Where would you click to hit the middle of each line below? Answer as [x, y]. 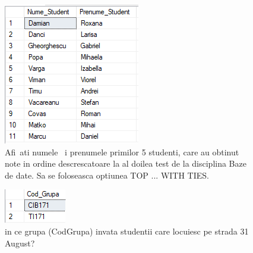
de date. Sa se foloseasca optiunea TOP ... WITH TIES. [107, 175]
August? [20, 243]
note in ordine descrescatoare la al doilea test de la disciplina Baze [126, 163]
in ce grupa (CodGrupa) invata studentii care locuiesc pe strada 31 [127, 231]
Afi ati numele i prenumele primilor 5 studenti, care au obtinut [122, 152]
